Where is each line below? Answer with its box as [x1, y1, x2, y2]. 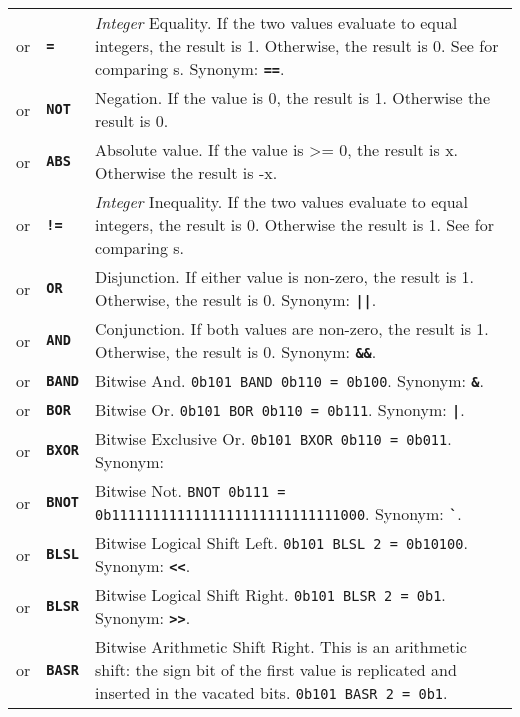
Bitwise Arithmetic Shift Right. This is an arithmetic [95, 635, 467, 658]
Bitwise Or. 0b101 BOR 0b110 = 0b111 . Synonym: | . [95, 398, 465, 421]
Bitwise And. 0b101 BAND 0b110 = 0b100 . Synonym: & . [95, 369, 484, 392]
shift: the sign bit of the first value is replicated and [95, 658, 457, 681]
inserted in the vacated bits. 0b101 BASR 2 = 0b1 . [95, 681, 448, 704]
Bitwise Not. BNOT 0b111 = [95, 479, 286, 502]
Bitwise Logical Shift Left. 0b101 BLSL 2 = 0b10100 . [95, 531, 468, 554]
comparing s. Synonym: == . [95, 57, 285, 80]
